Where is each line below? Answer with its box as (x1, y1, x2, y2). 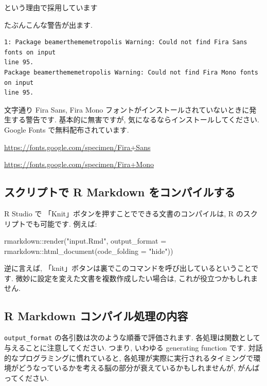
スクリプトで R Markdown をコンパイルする (4, 184, 236, 200)
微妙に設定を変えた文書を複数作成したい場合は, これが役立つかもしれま (15, 272, 258, 283)
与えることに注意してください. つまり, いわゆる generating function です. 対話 (4, 342, 263, 353)
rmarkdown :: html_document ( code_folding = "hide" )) (4, 245, 173, 256)
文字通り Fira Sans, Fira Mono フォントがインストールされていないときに (4, 104, 250, 115)
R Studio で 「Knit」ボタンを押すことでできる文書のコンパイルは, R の (4, 208, 243, 218)
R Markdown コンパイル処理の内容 (4, 308, 188, 324)
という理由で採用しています (4, 2, 98, 12)
